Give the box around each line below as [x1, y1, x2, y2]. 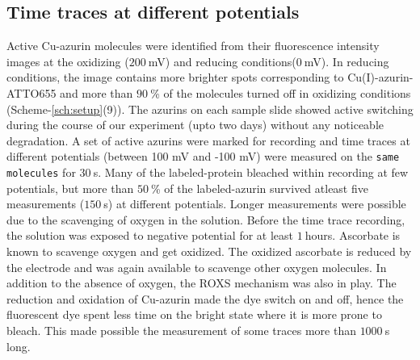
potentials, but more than [6, 179, 134, 196]
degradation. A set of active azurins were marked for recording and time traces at [6, 132, 410, 149]
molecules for [6, 164, 76, 181]
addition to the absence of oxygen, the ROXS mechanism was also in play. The [6, 274, 397, 291]
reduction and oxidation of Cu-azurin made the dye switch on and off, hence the [6, 290, 404, 307]
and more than [60, 84, 133, 101]
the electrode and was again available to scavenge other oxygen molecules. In [6, 258, 387, 275]
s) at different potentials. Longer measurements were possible [103, 195, 406, 212]
